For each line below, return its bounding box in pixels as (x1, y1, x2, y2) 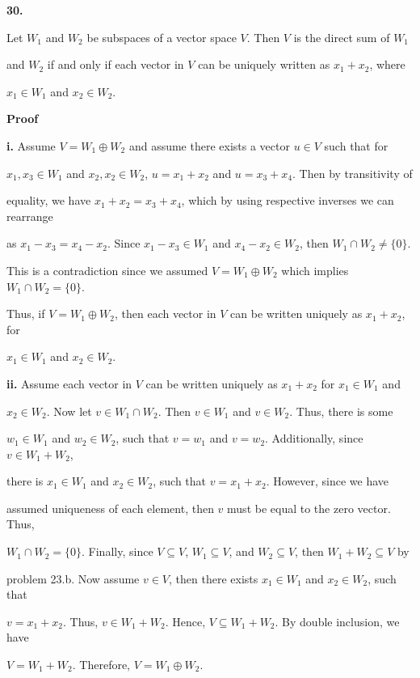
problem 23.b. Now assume (6, 570, 140, 587)
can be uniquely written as (198, 56, 330, 73)
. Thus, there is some (289, 402, 393, 419)
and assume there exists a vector (128, 137, 290, 154)
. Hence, (165, 612, 206, 629)
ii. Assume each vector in (6, 375, 132, 392)
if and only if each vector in (47, 56, 184, 73)
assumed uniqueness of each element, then (6, 499, 214, 516)
